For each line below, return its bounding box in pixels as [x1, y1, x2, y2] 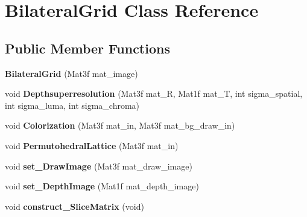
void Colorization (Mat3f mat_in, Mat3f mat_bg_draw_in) [5, 119, 235, 132]
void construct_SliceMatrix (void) [5, 200, 144, 212]
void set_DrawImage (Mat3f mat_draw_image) [5, 159, 192, 172]
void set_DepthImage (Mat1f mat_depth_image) [5, 180, 199, 192]
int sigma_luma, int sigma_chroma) [5, 99, 140, 111]
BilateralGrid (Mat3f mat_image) [5, 67, 138, 79]
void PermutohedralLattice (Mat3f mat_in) [5, 139, 179, 151]
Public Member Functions [5, 38, 170, 57]
